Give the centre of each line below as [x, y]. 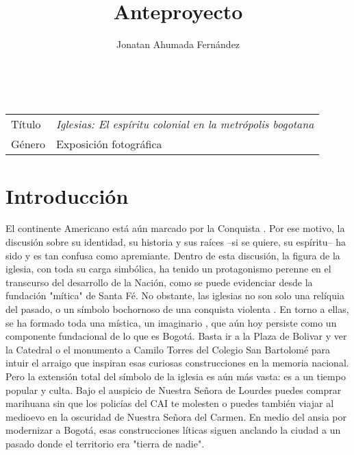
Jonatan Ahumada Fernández [178, 44]
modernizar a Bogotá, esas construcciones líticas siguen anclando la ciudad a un [173, 430]
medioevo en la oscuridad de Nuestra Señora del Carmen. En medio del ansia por [176, 416]
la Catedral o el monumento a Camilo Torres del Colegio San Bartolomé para [168, 349]
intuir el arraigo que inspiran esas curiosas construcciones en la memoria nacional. [177, 363]
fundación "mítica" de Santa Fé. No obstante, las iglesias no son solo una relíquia [175, 295]
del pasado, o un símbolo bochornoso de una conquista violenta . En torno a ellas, [177, 309]
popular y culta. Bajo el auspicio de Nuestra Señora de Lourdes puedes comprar [174, 389]
